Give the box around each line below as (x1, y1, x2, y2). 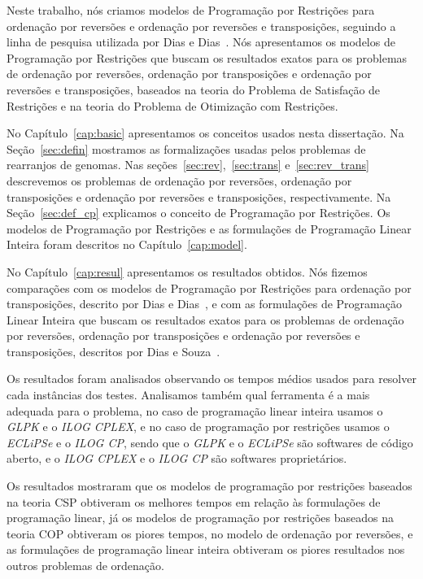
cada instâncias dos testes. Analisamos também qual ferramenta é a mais (7, 386, 370, 403)
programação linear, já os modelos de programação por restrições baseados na (7, 509, 394, 526)
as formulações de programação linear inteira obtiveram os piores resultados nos (7, 541, 405, 558)
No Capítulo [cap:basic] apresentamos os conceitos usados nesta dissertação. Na (7, 124, 404, 141)
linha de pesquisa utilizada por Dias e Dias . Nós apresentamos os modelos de (7, 33, 395, 50)
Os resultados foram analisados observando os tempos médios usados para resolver (7, 370, 416, 387)
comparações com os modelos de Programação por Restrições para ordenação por (7, 279, 412, 296)
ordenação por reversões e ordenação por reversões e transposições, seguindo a (7, 17, 396, 34)
